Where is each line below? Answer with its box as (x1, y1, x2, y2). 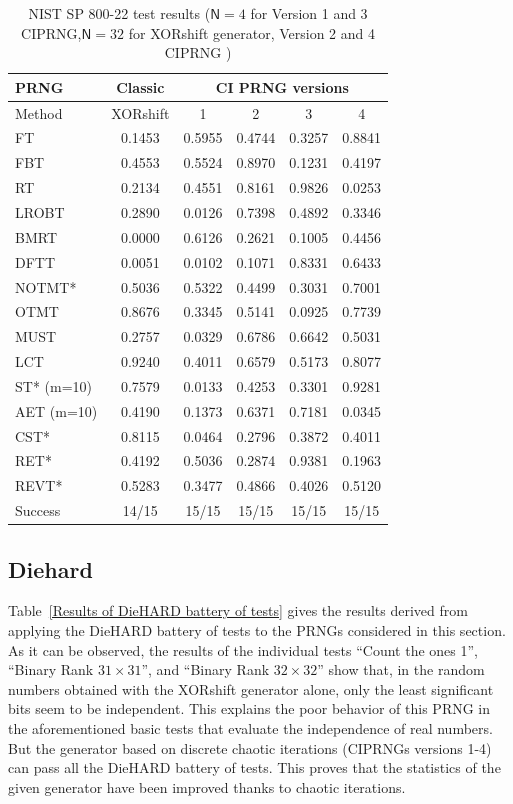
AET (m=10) (15, 400, 98, 421)
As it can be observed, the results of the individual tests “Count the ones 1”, (8, 639, 478, 660)
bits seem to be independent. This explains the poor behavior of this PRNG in (8, 698, 491, 719)
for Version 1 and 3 (250, 3, 368, 23)
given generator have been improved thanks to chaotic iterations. (8, 776, 406, 797)
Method (15, 102, 63, 123)
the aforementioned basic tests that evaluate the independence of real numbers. (8, 717, 493, 738)
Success (15, 500, 61, 521)
